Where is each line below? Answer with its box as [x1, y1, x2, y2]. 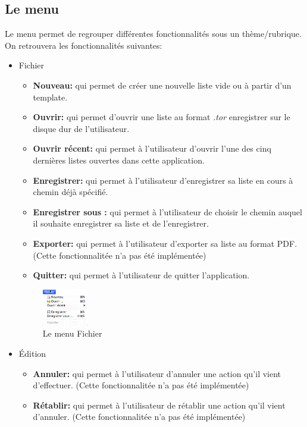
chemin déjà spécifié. [33, 186, 108, 198]
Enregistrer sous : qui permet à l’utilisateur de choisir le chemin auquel [33, 205, 302, 218]
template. [33, 90, 68, 103]
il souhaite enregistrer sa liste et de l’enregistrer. [33, 217, 209, 230]
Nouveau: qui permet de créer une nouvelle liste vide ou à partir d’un [33, 79, 292, 91]
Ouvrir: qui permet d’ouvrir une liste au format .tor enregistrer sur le [33, 111, 290, 123]
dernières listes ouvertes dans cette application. [33, 153, 205, 166]
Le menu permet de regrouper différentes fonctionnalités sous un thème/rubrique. [5, 27, 302, 40]
